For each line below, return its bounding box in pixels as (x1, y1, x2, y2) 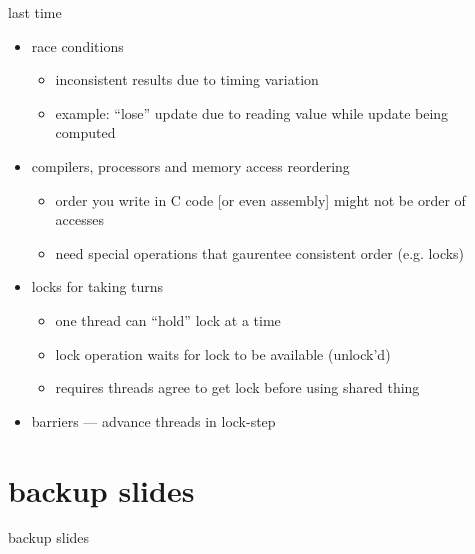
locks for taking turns (31, 276, 164, 297)
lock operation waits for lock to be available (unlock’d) (55, 343, 391, 364)
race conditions (31, 35, 124, 56)
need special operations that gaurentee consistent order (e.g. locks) (55, 242, 465, 263)
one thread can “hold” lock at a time (55, 309, 281, 330)
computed (55, 122, 116, 143)
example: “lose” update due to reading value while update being (55, 102, 449, 123)
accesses (55, 209, 105, 230)
